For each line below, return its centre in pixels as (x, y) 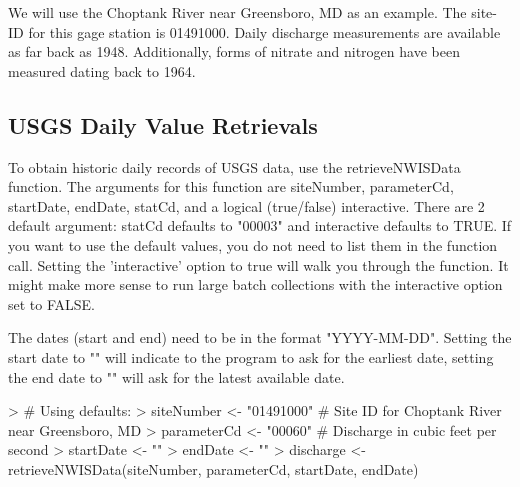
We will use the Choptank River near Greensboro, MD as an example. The (237, 12)
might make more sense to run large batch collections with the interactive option (255, 284)
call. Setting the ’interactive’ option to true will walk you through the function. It (258, 264)
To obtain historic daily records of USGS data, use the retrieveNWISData (234, 166)
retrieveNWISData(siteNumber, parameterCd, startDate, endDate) (213, 468)
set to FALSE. (51, 303)
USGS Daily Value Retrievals (163, 124)
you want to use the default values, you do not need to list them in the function (253, 244)
